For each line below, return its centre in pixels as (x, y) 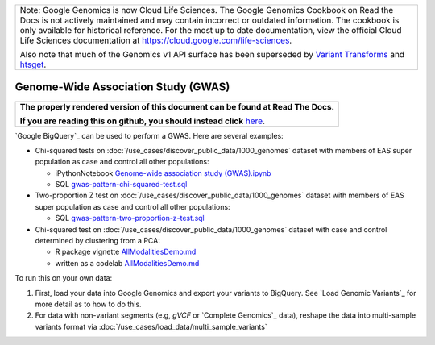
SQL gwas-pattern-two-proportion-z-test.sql (130, 218)
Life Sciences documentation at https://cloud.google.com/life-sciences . (156, 40)
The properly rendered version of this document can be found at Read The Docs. (177, 106)
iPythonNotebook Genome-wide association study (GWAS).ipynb (163, 172)
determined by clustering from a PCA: (97, 241)
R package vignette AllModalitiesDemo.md (126, 252)
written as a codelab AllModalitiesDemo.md (127, 263)
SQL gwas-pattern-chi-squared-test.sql (121, 185)
